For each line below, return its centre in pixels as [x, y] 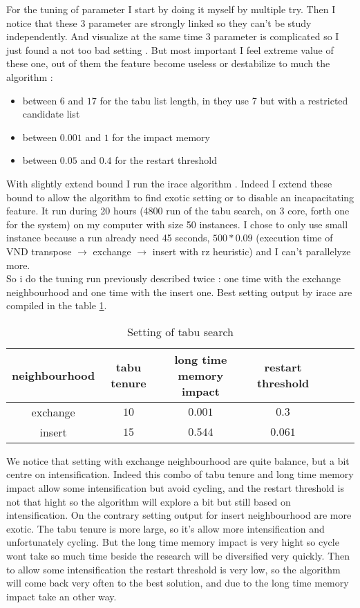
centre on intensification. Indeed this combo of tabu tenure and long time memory [180, 474]
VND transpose [39, 251]
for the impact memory [161, 137]
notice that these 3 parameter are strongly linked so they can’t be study [159, 22]
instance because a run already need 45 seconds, [108, 238]
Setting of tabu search [180, 331]
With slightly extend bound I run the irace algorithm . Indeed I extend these [169, 183]
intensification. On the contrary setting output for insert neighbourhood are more [179, 515]
